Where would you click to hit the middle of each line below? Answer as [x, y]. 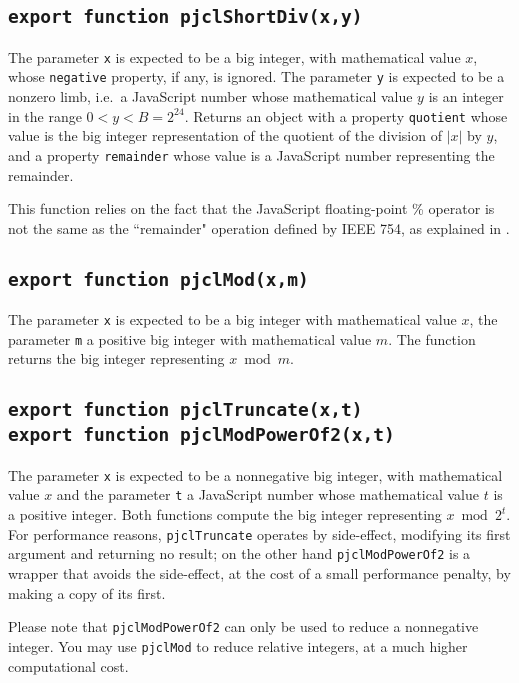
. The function [432, 338]
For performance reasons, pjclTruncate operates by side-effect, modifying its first [259, 533]
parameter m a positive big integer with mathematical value [190, 338]
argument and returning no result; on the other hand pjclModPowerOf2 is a [239, 553]
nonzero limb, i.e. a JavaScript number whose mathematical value [210, 96]
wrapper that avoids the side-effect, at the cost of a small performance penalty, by [259, 573]
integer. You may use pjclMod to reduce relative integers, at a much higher [238, 645]
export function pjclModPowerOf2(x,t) [201, 435]
